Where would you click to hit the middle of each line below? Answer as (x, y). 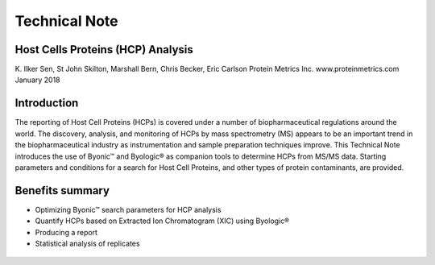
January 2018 (37, 80)
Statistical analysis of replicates (87, 243)
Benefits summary (62, 190)
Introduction (47, 104)
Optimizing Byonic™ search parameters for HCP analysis (128, 209)
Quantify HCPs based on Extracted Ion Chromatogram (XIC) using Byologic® (162, 221)
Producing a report (66, 232)
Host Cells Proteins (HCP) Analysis (104, 50)
